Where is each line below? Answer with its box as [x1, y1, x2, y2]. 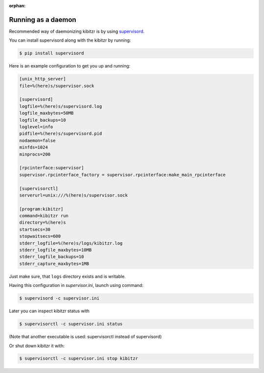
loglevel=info [19, 124, 53, 130]
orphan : [9, 3, 26, 8]
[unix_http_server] [19, 76, 66, 82]
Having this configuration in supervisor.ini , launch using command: [9, 283, 144, 288]
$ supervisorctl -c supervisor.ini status [19, 321, 123, 327]
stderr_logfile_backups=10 [19, 254, 84, 260]
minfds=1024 [19, 145, 48, 150]
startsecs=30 [19, 226, 51, 232]
